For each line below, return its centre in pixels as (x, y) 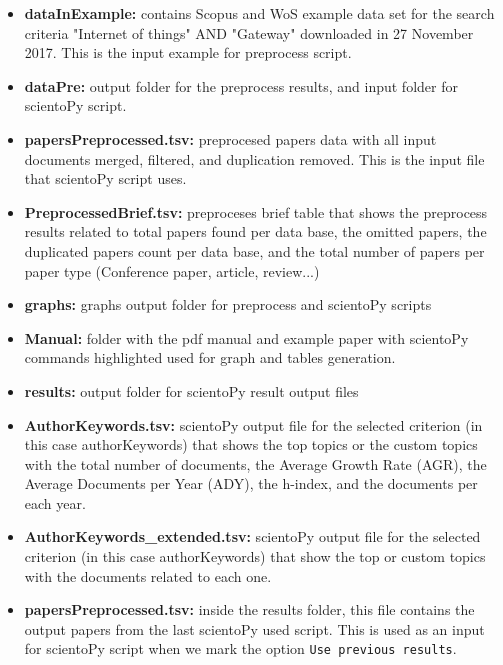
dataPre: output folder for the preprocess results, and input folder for (241, 85)
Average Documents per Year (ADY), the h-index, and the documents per (251, 483)
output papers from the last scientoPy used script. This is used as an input (254, 628)
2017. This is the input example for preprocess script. (188, 52)
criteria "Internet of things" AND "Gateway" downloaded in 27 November (249, 32)
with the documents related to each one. (148, 575)
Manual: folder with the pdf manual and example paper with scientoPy (246, 337)
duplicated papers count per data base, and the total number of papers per (254, 250)
